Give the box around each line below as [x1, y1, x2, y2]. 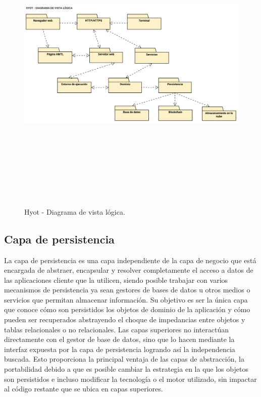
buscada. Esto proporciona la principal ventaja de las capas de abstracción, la [4, 354, 244, 364]
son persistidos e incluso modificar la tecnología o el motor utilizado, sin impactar [4, 373, 257, 384]
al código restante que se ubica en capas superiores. [4, 383, 163, 394]
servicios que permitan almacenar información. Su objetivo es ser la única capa [4, 294, 248, 305]
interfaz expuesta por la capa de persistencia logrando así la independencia [4, 343, 235, 354]
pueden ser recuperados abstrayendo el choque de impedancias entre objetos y [4, 314, 245, 325]
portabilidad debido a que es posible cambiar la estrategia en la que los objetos [4, 364, 248, 374]
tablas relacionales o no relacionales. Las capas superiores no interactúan [4, 324, 229, 334]
